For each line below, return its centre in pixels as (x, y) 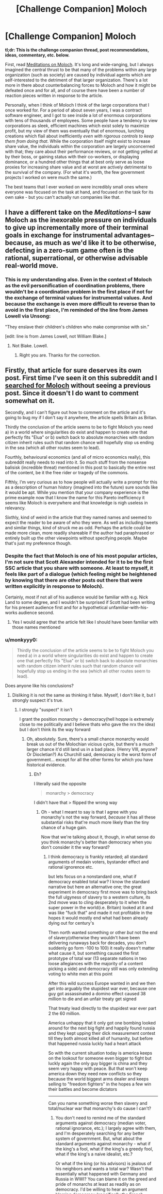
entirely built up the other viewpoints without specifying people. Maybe (76, 538)
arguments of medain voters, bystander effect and (98, 862)
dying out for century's (71, 923)
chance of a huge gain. (64, 828)
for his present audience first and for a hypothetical (56, 607)
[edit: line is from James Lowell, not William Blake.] (56, 336)
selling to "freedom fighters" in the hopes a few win (100, 1084)
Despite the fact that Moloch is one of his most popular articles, (81, 556)
